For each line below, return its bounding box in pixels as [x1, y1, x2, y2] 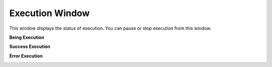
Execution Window [9, 8, 90, 19]
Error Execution [9, 53, 43, 59]
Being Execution [9, 34, 45, 40]
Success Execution [9, 43, 50, 50]
